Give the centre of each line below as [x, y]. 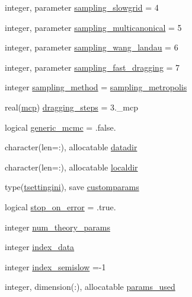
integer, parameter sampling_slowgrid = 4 [82, 7]
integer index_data [40, 247]
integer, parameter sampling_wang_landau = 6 [92, 47]
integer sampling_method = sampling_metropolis [96, 87]
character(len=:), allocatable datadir [71, 147]
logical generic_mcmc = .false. [60, 127]
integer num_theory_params [57, 227]
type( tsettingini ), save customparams [72, 187]
